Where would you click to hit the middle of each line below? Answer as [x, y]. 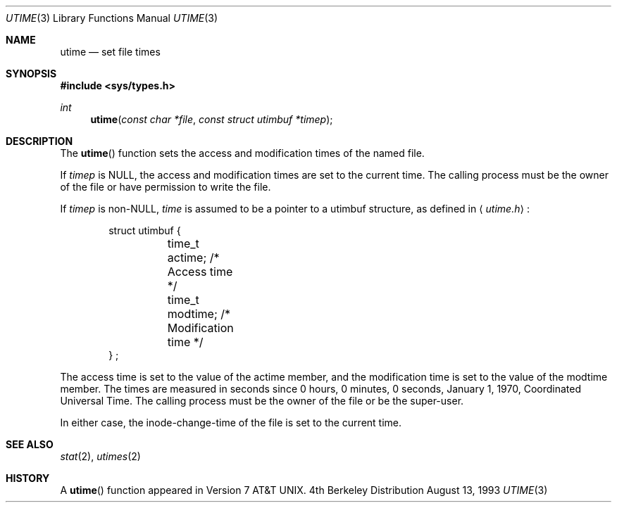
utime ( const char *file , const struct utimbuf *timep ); [212, 119]
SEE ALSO [30, 444]
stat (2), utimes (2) [100, 456]
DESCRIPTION [39, 141]
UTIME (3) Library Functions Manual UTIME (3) [112, 18]
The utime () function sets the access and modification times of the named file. [242, 153]
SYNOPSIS [31, 74]
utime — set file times [110, 52]
